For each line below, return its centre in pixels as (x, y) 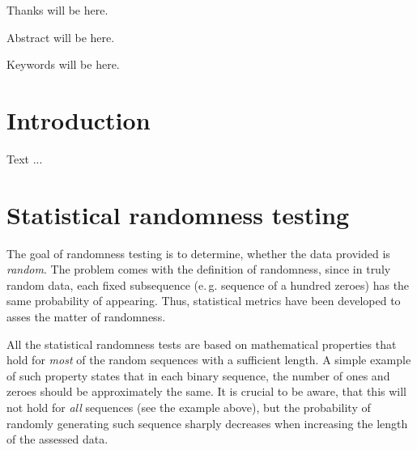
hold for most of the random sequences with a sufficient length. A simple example (209, 360)
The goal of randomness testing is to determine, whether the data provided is (198, 253)
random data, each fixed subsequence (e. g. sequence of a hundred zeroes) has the (208, 284)
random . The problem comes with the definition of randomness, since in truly (199, 269)
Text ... (25, 158)
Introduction (79, 119)
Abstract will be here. (61, 37)
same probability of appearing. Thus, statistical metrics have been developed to (204, 301)
